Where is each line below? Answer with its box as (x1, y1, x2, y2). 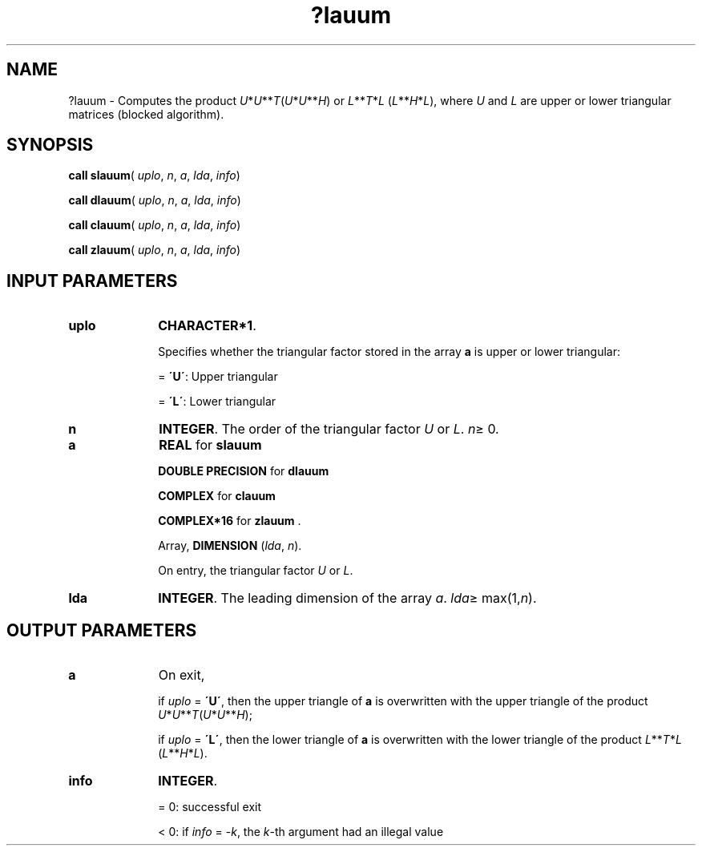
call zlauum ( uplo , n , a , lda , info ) (68, 243, 241, 257)
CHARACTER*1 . (158, 317, 256, 334)
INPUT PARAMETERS (6, 270, 178, 291)
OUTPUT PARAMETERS (6, 620, 197, 640)
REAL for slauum (159, 437, 262, 454)
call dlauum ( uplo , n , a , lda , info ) (68, 193, 241, 208)
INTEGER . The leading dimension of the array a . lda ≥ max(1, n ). (158, 590, 537, 607)
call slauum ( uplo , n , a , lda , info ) (68, 168, 240, 183)
